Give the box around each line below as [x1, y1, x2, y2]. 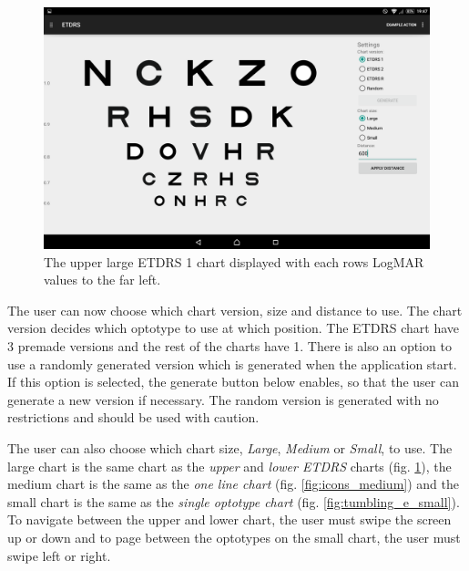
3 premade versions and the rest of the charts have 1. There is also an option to [7, 336, 452, 355]
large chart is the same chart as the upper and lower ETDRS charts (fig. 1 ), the [7, 456, 452, 475]
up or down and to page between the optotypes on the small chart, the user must [7, 527, 461, 546]
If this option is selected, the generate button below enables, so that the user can [7, 372, 459, 391]
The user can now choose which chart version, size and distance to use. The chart [7, 300, 463, 319]
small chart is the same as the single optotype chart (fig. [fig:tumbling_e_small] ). [7, 492, 460, 511]
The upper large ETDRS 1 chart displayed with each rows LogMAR [44, 252, 424, 271]
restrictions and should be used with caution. [7, 408, 260, 427]
